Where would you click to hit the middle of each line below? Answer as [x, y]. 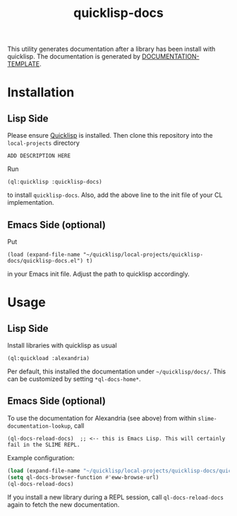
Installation [41, 92]
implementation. [31, 203]
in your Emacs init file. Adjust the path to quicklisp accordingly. [98, 274]
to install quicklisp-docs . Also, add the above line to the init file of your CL [115, 195]
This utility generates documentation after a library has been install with [111, 49]
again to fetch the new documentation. [63, 505]
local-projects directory [43, 143]
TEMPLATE [24, 64]
